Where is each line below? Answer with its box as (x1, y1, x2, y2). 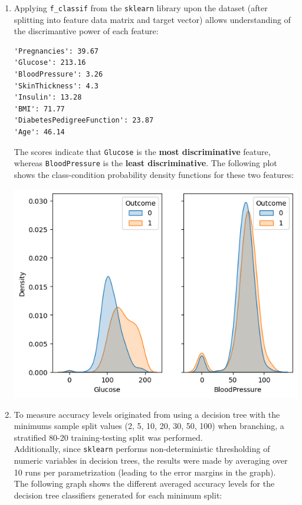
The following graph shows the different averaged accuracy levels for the (14, 477, 275, 490)
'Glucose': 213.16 (14, 58, 86, 67)
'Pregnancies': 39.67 (14, 47, 99, 55)
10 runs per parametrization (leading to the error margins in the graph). (14, 466, 276, 478)
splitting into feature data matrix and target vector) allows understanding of (14, 13, 291, 25)
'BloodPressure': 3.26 (14, 70, 103, 79)
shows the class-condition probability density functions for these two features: (14, 168, 294, 180)
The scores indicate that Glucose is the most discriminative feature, (14, 145, 271, 157)
